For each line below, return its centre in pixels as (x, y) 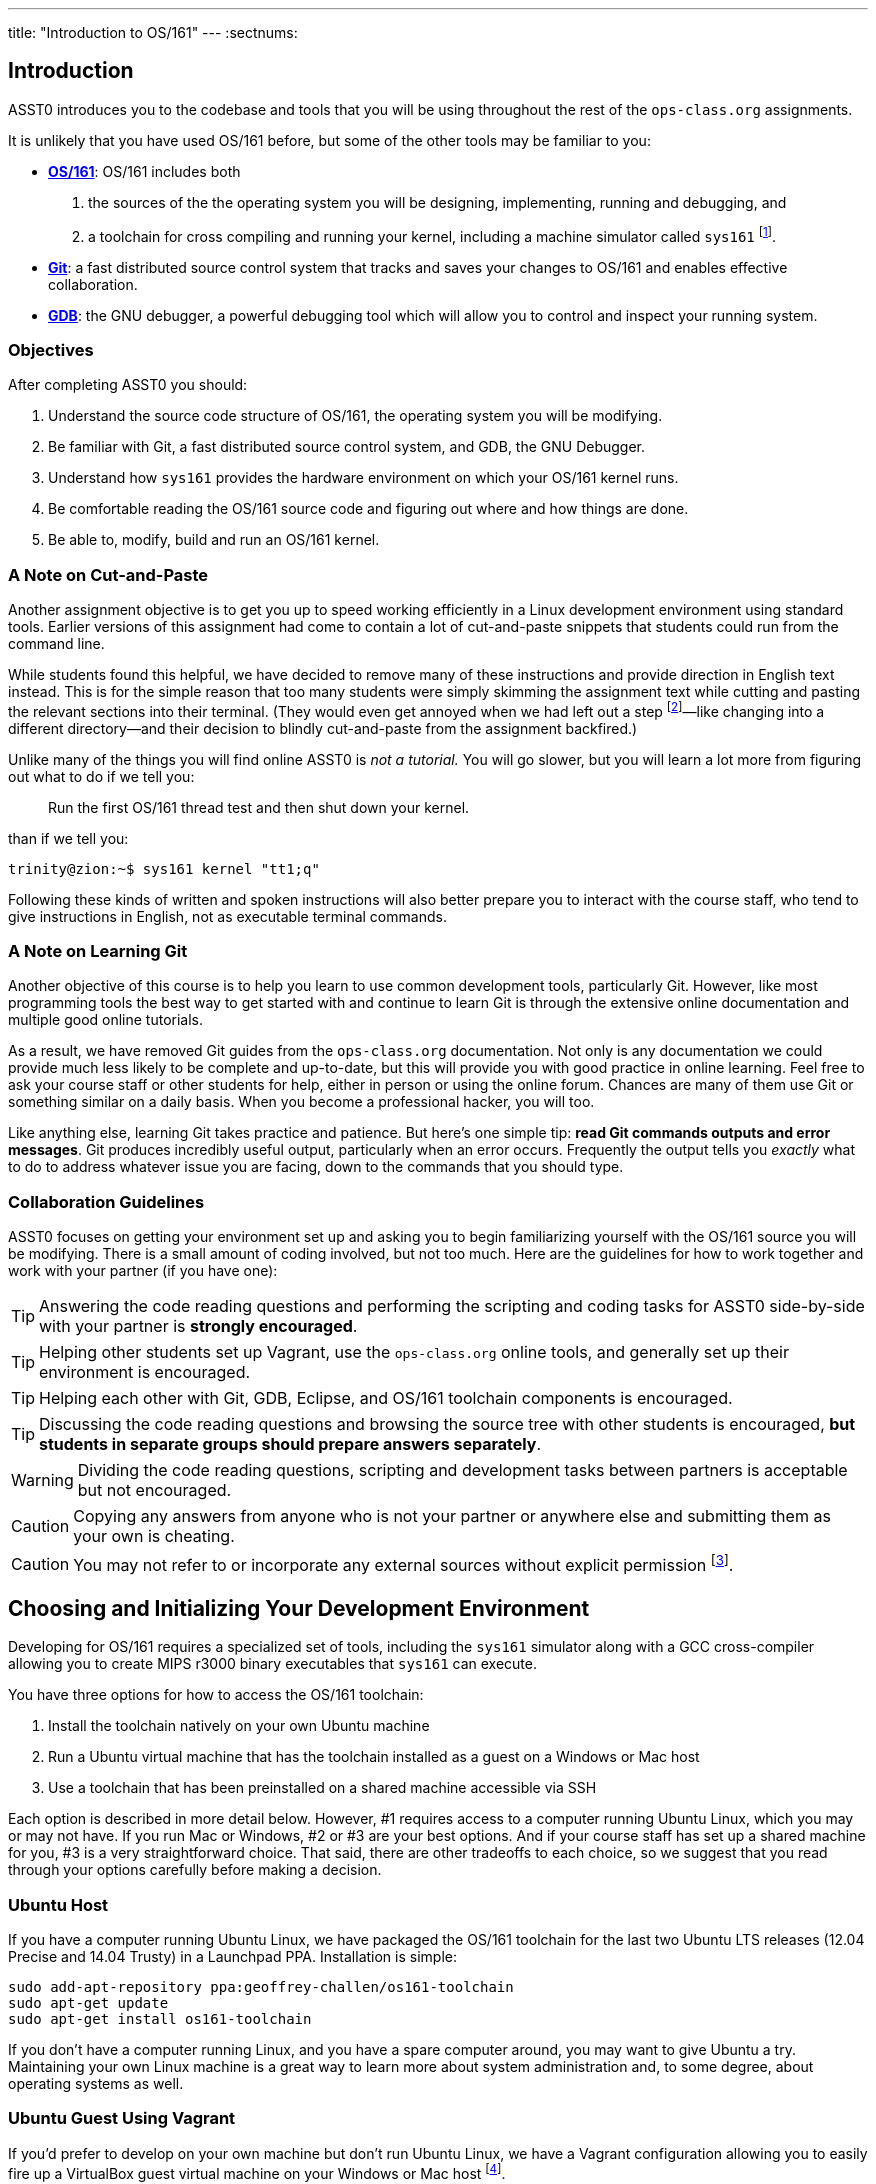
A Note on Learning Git (98, 951)
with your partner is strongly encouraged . (198, 1326)
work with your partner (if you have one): (143, 1271)
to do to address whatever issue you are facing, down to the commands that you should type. (316, 1167)
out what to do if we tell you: (101, 776)
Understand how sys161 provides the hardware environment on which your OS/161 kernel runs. (363, 478)
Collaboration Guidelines (106, 1201)
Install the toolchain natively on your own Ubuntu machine (239, 1726)
